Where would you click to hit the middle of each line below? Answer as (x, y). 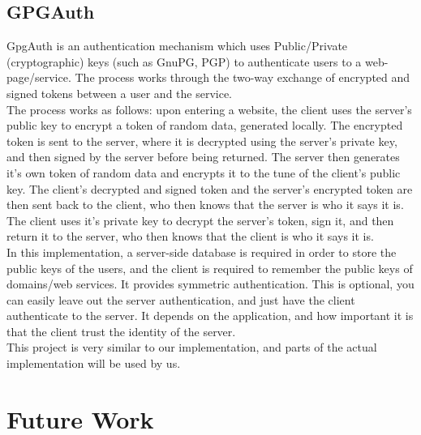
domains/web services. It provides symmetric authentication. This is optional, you (210, 284)
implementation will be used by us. (94, 363)
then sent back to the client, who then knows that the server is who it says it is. (205, 205)
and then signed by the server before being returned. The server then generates (203, 157)
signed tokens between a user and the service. (120, 93)
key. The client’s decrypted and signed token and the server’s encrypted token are (210, 188)
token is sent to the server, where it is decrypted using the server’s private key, (202, 141)
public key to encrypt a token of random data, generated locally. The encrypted (205, 125)
